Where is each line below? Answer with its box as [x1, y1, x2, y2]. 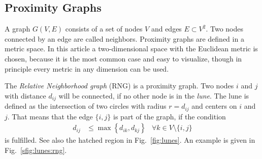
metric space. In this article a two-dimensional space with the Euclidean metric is [5, 43, 258, 54]
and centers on [191, 101, 237, 111]
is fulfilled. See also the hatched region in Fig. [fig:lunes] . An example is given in [5, 135, 255, 145]
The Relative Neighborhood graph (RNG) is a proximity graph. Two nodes [5, 80, 234, 91]
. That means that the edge [7, 111, 93, 121]
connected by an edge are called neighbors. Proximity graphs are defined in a [5, 33, 244, 44]
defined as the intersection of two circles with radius [5, 101, 167, 111]
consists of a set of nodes [65, 23, 143, 34]
